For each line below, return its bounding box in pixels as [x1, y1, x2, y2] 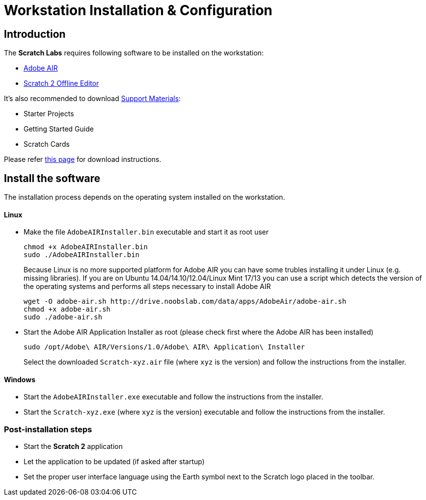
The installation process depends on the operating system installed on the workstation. [4, 193, 285, 202]
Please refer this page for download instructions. [4, 155, 161, 164]
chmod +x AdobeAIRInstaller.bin [24, 243, 148, 251]
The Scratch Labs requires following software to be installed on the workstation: [4, 49, 264, 57]
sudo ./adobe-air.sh [24, 313, 103, 321]
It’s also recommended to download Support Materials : [4, 94, 181, 103]
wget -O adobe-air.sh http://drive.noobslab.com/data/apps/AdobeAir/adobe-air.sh [24, 297, 346, 306]
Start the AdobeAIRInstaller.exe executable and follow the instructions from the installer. [24, 393, 323, 401]
